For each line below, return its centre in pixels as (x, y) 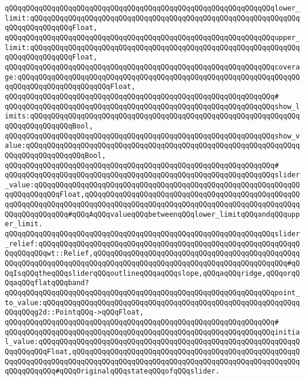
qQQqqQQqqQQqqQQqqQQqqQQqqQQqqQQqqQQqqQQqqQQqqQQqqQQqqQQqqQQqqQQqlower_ (152, 8)
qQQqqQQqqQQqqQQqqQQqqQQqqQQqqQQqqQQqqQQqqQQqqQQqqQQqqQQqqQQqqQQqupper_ (152, 37)
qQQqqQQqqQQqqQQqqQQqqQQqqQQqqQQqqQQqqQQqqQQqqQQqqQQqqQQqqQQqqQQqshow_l (152, 106)
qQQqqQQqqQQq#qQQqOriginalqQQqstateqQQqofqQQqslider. (112, 371)
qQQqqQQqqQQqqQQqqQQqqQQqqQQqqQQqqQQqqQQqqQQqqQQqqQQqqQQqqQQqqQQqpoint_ (152, 293)
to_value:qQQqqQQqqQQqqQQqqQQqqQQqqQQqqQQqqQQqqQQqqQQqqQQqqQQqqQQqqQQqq (152, 303)
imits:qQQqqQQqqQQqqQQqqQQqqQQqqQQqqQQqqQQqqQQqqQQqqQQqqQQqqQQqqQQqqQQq (152, 116)
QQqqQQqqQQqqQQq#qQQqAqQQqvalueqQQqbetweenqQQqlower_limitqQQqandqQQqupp (152, 214)
